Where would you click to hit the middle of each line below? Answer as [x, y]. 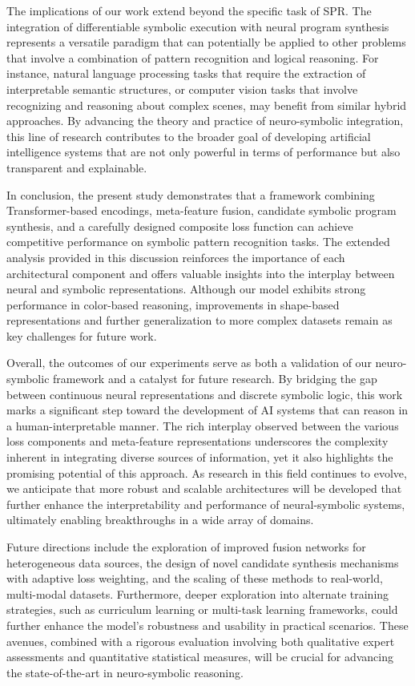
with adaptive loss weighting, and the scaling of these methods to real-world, [195, 578]
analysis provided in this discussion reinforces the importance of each [176, 257]
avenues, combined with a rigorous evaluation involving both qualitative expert [201, 641]
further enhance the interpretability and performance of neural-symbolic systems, [206, 504]
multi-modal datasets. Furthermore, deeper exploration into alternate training [198, 593]
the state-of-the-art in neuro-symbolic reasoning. [125, 672]
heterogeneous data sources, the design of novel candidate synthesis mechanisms [203, 562]
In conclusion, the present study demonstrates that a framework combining [191, 194]
